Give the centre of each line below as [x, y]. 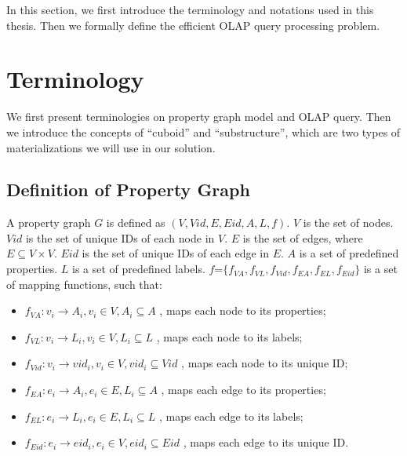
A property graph [49, 223]
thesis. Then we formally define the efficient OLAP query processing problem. [193, 25]
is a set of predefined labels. [138, 269]
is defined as [136, 223]
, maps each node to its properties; [243, 310]
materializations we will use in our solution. [111, 147]
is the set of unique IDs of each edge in [175, 253]
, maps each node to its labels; [229, 336]
